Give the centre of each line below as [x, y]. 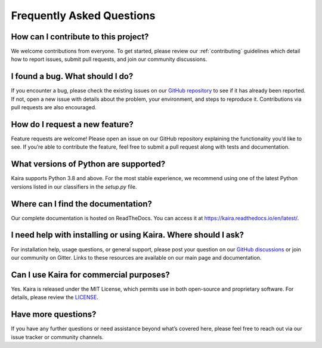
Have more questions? [54, 314]
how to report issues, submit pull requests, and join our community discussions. [109, 59]
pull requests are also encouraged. [54, 107]
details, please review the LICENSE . [55, 297]
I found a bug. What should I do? [72, 77]
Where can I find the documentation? [81, 204]
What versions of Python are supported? [88, 164]
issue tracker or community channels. [57, 337]
